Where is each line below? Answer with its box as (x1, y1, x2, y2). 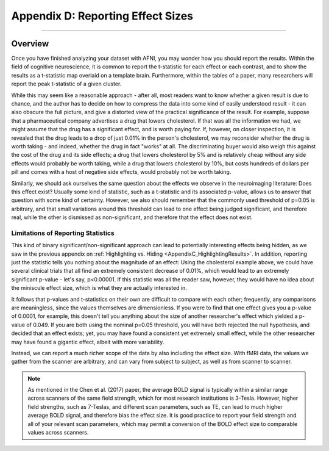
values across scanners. (27, 429, 89, 436)
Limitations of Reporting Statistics (11, 229, 115, 237)
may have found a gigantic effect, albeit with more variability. (11, 338, 164, 345)
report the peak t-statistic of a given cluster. (11, 80, 122, 88)
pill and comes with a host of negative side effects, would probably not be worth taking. (11, 168, 232, 176)
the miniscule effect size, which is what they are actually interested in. (11, 284, 187, 292)
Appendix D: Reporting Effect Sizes (11, 9, 194, 23)
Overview (11, 38, 49, 49)
